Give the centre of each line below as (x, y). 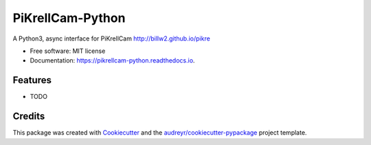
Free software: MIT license (68, 51)
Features (32, 80)
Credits (29, 116)
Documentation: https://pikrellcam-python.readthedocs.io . (112, 60)
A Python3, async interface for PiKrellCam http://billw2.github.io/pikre (112, 38)
